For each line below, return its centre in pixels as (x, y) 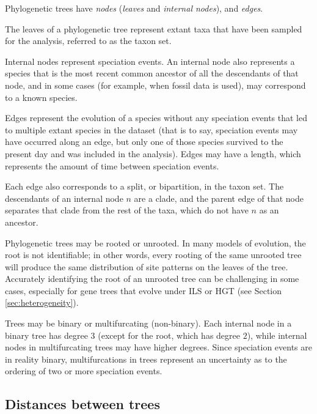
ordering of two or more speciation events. (84, 371)
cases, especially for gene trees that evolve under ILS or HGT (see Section (144, 290)
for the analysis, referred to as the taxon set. (88, 41)
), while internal (277, 335)
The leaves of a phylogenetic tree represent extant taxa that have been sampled (154, 28)
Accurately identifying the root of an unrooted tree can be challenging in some (152, 279)
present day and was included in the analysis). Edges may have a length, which (153, 153)
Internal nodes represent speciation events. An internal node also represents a (150, 61)
